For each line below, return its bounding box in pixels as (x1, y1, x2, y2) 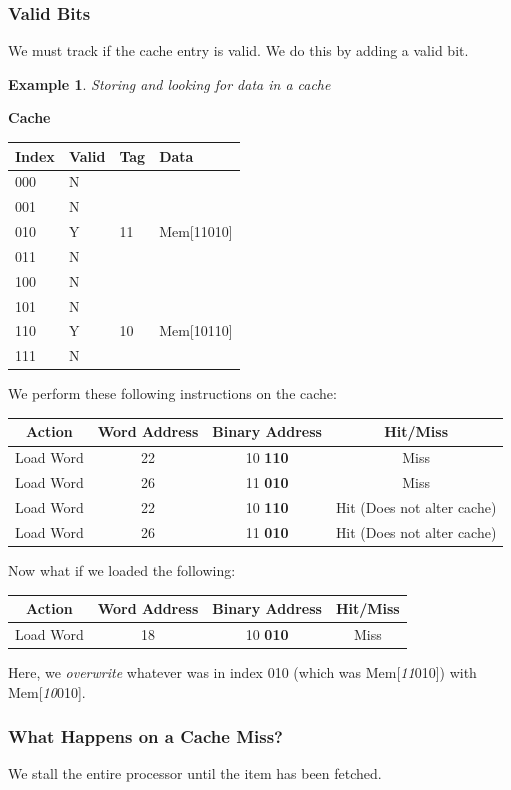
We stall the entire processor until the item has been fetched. (8, 763, 382, 784)
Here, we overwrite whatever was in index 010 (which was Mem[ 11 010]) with (8, 661, 477, 682)
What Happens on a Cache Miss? (8, 724, 283, 749)
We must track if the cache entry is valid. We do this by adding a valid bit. (8, 40, 469, 61)
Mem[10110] (159, 320, 233, 341)
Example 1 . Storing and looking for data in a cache (8, 73, 331, 94)
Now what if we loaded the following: (8, 559, 236, 580)
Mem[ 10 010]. (8, 681, 86, 702)
